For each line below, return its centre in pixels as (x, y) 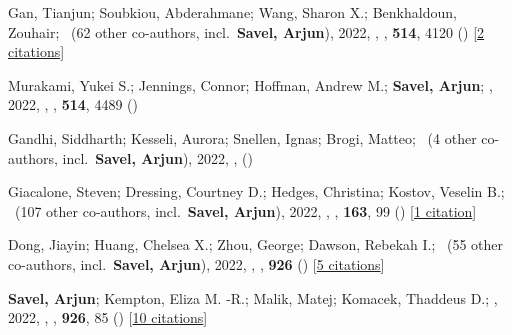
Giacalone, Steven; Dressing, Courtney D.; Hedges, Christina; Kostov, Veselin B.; (256, 191)
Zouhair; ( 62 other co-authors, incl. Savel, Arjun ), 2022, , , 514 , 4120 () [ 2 (246, 31)
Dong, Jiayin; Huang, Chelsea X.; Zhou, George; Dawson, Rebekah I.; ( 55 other (256, 244)
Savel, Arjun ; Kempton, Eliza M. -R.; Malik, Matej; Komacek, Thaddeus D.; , (253, 297)
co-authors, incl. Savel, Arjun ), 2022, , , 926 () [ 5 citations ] (196, 263)
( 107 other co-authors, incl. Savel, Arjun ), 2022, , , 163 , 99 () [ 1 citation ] (245, 210)
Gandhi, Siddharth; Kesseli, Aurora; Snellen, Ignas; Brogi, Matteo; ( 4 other (242, 137)
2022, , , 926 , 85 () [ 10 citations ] (108, 317)
